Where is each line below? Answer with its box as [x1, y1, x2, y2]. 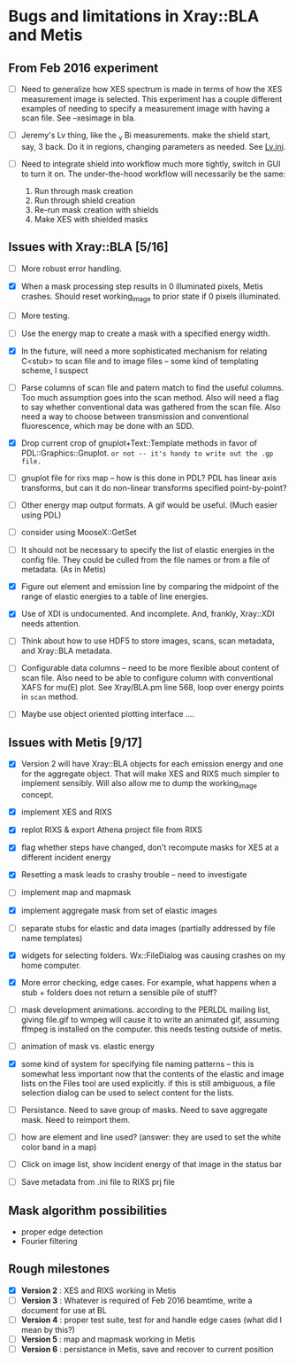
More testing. [20, 310, 70, 321]
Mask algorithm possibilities [8, 1203, 168, 1218]
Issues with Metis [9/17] [8, 735, 143, 750]
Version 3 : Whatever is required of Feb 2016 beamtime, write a [20, 1295, 253, 1305]
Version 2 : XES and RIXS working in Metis [20, 1285, 177, 1296]
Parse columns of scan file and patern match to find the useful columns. [20, 382, 285, 393]
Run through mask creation [34, 185, 133, 196]
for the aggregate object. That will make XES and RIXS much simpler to [20, 768, 280, 779]
